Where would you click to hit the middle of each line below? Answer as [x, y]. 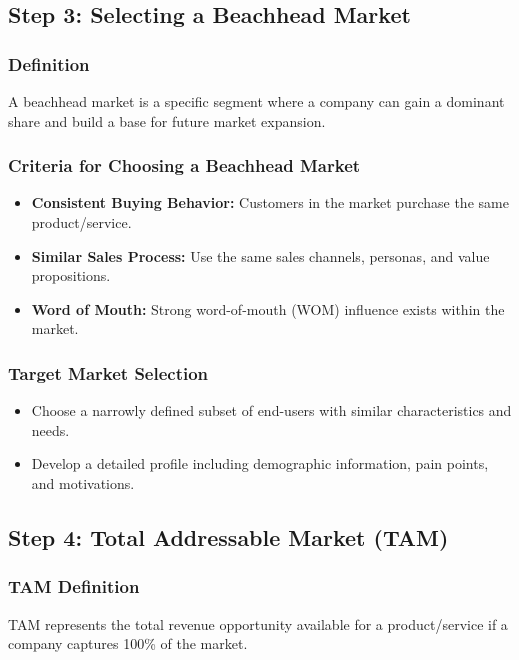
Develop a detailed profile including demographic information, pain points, [260, 463]
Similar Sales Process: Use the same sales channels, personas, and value [260, 255]
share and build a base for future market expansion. [167, 120]
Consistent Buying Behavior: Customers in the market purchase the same [270, 202]
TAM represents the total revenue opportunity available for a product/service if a [258, 623]
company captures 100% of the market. [128, 643]
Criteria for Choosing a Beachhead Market [184, 165]
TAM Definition [74, 586]
